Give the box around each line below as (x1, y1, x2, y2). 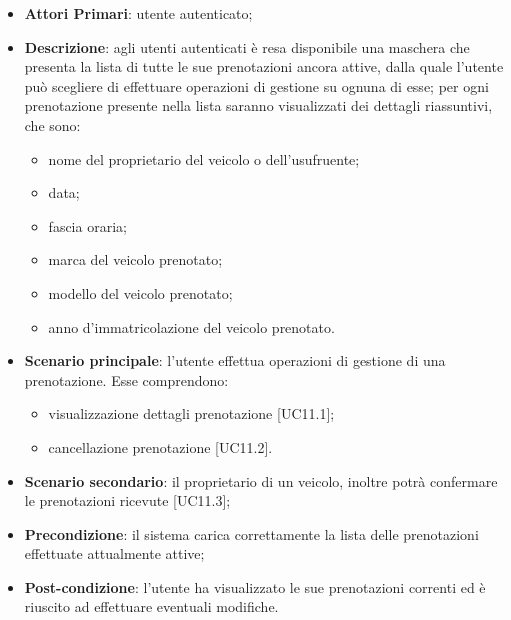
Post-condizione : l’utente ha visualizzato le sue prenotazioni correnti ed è (24, 576, 486, 597)
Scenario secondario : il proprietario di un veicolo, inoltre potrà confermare (24, 470, 498, 491)
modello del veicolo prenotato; (48, 282, 233, 303)
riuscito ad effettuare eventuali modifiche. (24, 596, 279, 617)
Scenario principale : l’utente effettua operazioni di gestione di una (24, 350, 446, 371)
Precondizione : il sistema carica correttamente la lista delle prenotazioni (24, 523, 479, 544)
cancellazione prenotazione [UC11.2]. (48, 436, 273, 457)
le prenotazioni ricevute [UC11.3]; (24, 490, 231, 511)
